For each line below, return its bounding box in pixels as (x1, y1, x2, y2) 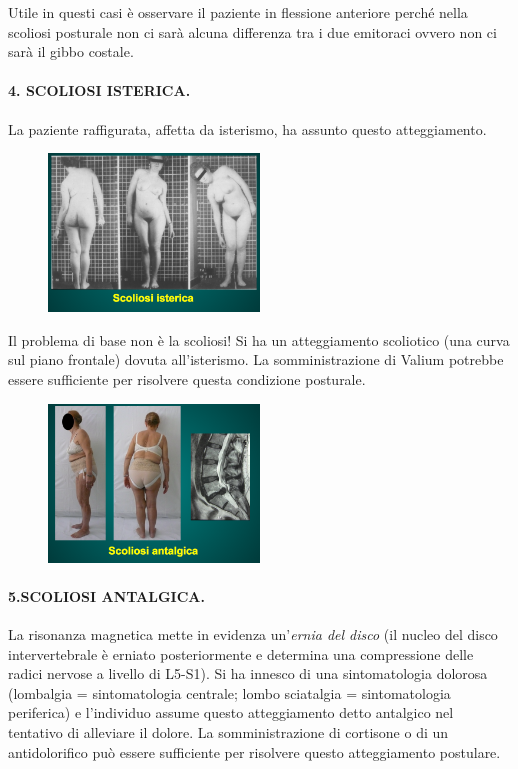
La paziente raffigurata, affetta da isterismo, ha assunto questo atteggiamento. (8, 118, 487, 139)
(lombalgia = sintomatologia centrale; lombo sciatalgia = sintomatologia (8, 682, 451, 703)
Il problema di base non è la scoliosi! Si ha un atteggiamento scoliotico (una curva (8, 329, 510, 350)
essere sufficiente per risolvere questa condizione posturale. (8, 368, 366, 389)
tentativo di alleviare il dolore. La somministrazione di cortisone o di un (8, 721, 449, 742)
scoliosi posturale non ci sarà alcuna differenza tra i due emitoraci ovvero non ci (8, 21, 497, 42)
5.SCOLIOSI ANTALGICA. (8, 585, 205, 606)
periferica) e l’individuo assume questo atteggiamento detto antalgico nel (8, 702, 454, 723)
